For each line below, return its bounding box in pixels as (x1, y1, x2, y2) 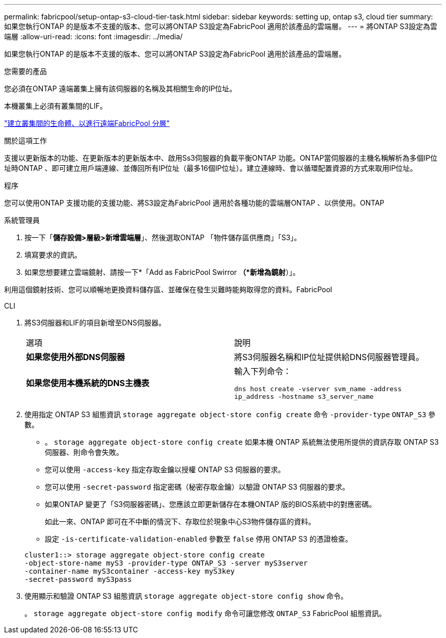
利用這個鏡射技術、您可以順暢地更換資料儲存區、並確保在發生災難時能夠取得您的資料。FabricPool (4, 285, 332, 294)
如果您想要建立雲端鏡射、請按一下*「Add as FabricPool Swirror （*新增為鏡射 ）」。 (24, 268, 300, 276)
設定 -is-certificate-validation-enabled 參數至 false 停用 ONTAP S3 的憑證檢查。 (45, 534, 352, 543)
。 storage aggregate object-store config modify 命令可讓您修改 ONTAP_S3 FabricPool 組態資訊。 (24, 609, 386, 618)
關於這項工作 (4, 136, 47, 145)
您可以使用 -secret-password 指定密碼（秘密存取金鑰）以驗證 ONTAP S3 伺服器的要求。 (45, 482, 349, 491)
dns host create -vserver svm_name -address (234, 385, 402, 393)
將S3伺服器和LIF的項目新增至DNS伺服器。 (24, 318, 166, 327)
